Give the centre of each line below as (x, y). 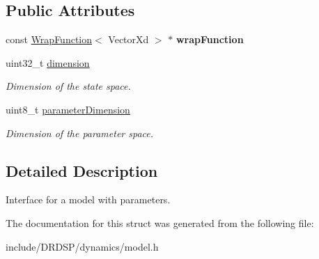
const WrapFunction (49, 39)
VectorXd (129, 39)
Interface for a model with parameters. (88, 199)
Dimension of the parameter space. (80, 133)
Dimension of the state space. (68, 86)
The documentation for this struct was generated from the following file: (160, 222)
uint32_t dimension (48, 62)
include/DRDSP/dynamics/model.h (82, 246)
